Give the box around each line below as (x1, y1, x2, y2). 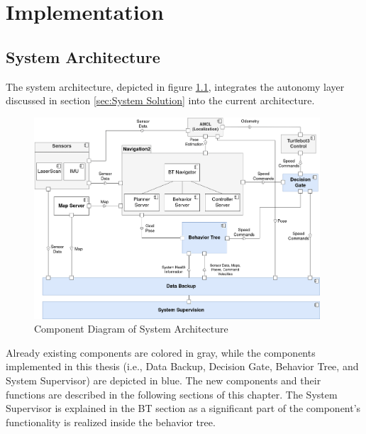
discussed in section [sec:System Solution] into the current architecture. (6, 93, 315, 108)
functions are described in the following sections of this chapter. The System (6, 386, 338, 401)
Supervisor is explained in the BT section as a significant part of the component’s (6, 401, 361, 416)
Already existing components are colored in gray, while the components (6, 345, 316, 360)
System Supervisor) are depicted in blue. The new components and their (6, 373, 321, 388)
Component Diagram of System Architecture (34, 321, 228, 336)
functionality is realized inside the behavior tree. (6, 414, 216, 429)
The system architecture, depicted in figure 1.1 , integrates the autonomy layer (6, 79, 345, 94)
